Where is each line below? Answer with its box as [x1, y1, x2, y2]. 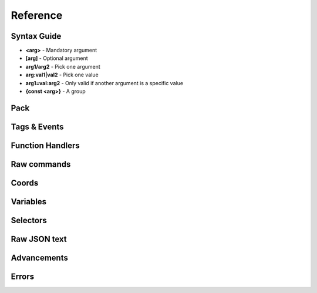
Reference [11, 9, 63, 22]
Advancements [11, 252, 69, 262]
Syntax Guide [11, 31, 62, 41]
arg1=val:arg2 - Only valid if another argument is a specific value [25, 79, 184, 86]
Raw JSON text [11, 234, 67, 244]
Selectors [11, 215, 47, 225]
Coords [11, 178, 39, 188]
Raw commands [11, 159, 71, 169]
